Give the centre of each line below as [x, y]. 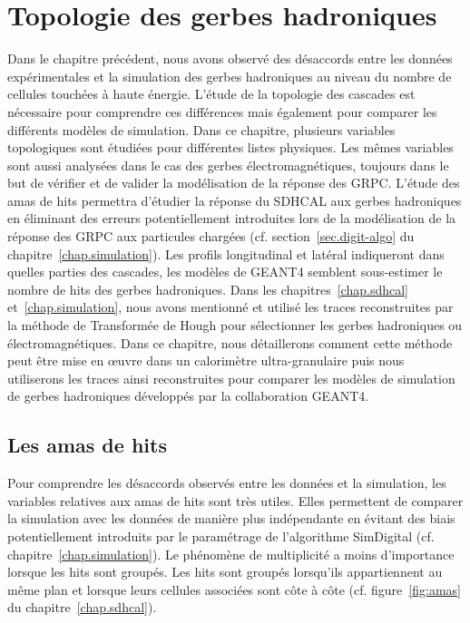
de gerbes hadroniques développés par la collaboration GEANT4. [188, 396]
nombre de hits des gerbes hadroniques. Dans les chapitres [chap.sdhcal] [208, 289]
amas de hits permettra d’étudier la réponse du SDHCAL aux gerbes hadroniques [235, 200]
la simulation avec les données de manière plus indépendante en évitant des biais [231, 518]
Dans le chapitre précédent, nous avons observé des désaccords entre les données [230, 58]
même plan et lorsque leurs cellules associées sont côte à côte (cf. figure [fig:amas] [234, 589]
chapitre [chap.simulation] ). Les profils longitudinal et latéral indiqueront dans [226, 253]
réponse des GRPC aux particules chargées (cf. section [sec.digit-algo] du [211, 236]
